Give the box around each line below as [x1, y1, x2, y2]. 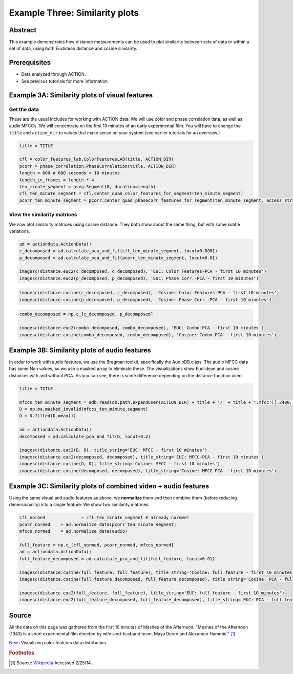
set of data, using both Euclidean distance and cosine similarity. [9, 45, 138, 51]
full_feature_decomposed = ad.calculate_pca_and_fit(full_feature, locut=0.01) [19, 556, 215, 562]
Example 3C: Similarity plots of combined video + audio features [9, 482, 209, 490]
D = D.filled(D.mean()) [19, 413, 77, 419]
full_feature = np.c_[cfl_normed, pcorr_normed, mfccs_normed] [19, 542, 174, 547]
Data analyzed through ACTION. [21, 71, 86, 77]
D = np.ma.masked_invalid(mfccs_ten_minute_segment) [19, 406, 148, 412]
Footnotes [9, 650, 35, 656]
